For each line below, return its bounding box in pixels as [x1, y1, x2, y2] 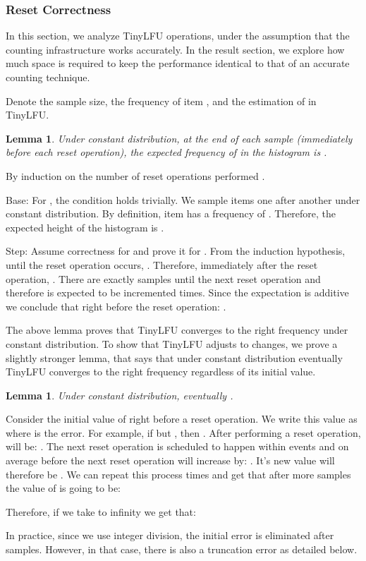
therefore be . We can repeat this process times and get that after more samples [6, 466, 351, 481]
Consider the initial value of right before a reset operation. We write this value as [6, 411, 358, 426]
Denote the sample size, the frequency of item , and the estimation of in [6, 93, 317, 108]
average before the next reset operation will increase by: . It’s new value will [6, 453, 335, 468]
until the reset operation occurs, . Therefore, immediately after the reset [6, 257, 318, 272]
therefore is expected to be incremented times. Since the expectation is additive [6, 285, 349, 300]
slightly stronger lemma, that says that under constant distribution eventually [6, 350, 343, 365]
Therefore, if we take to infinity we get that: [6, 504, 196, 519]
